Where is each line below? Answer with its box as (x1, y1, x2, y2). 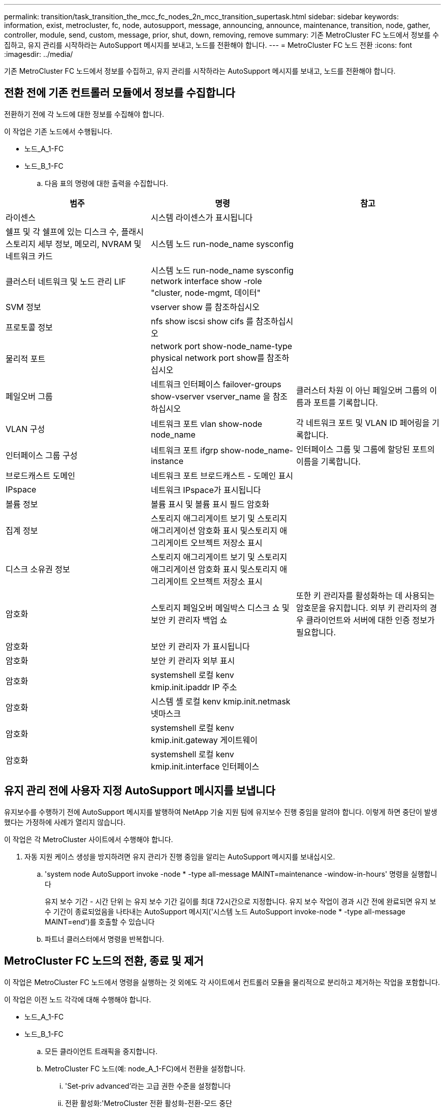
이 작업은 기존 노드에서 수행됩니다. (4, 127, 112, 136)
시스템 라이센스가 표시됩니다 (150, 212, 253, 223)
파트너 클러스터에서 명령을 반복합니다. (45, 934, 164, 943)
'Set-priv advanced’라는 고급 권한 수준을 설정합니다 (65, 1081, 231, 1090)
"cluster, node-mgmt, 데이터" (150, 287, 261, 298)
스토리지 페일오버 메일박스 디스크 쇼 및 (150, 602, 290, 613)
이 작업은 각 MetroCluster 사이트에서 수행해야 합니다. (4, 835, 173, 844)
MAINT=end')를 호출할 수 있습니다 (45, 917, 155, 926)
